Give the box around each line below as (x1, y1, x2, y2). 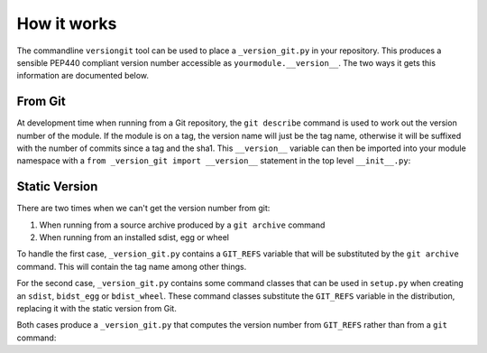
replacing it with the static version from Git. (16, 303, 178, 314)
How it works (16, 14, 117, 33)
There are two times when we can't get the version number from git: (16, 203, 271, 214)
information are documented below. (16, 70, 149, 81)
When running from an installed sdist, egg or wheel (39, 232, 230, 243)
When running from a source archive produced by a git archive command (39, 219, 326, 230)
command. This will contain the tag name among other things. (16, 261, 247, 272)
